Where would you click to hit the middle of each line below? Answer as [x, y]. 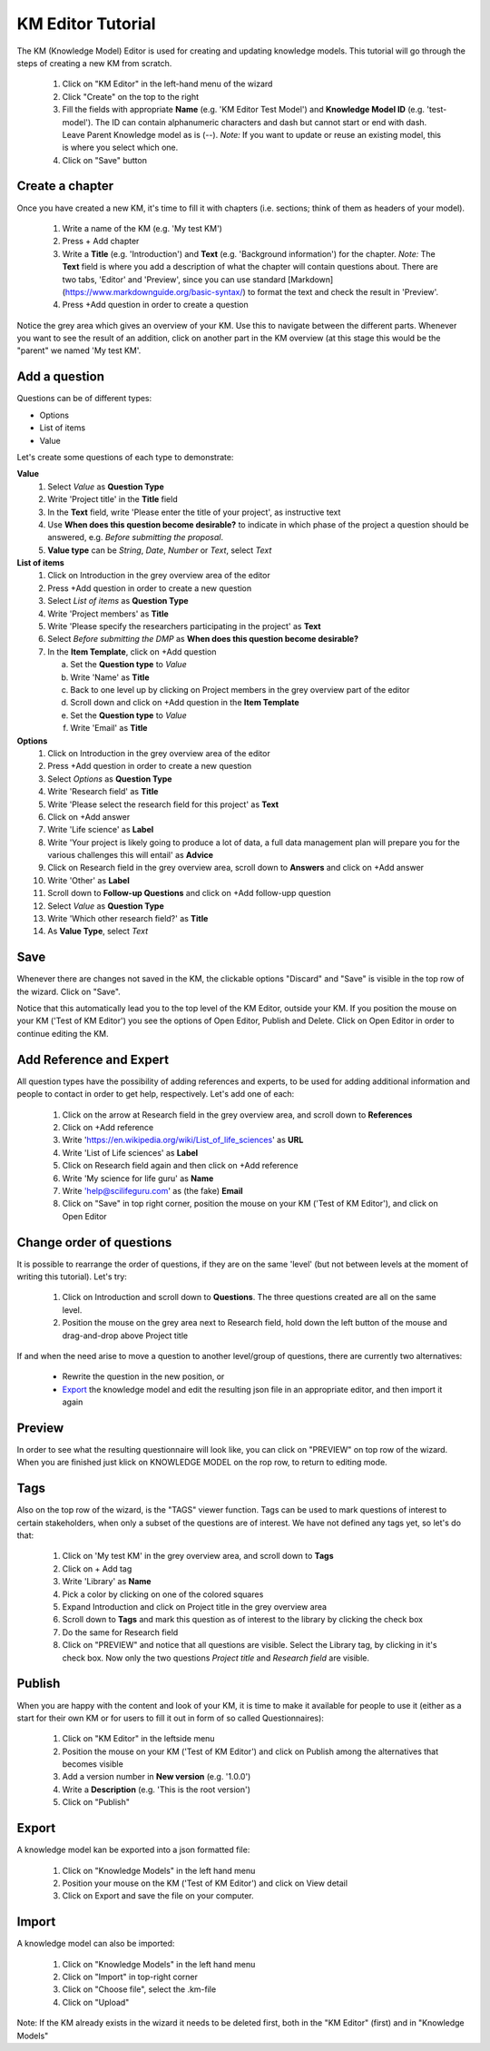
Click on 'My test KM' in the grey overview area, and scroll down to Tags [198, 1556]
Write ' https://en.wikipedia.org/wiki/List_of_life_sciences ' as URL [183, 1140]
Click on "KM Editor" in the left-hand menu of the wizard [167, 84]
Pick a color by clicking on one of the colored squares [163, 1594]
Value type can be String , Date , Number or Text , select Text [160, 550]
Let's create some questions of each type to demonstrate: [125, 457]
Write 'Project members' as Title [108, 614]
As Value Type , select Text [98, 932]
